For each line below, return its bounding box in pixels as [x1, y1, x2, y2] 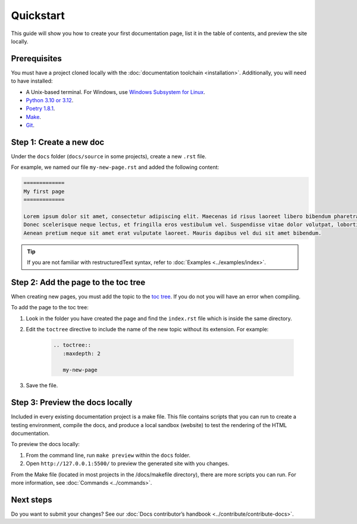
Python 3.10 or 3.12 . [26, 97, 74, 104]
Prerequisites [11, 54, 62, 64]
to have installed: [11, 77, 53, 84]
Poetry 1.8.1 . [26, 105, 55, 112]
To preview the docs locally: [11, 441, 80, 448]
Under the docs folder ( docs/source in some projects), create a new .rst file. [11, 153, 206, 160]
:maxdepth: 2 [62, 350, 101, 357]
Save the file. [26, 382, 58, 389]
